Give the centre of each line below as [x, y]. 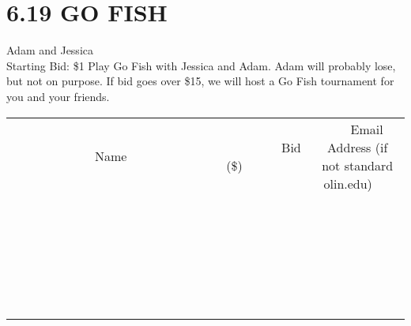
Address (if [358, 147]
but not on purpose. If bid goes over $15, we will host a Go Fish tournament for [200, 81]
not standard [358, 165]
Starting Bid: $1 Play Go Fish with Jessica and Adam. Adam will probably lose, [201, 65]
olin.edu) [348, 183]
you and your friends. [58, 96]
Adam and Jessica [50, 50]
